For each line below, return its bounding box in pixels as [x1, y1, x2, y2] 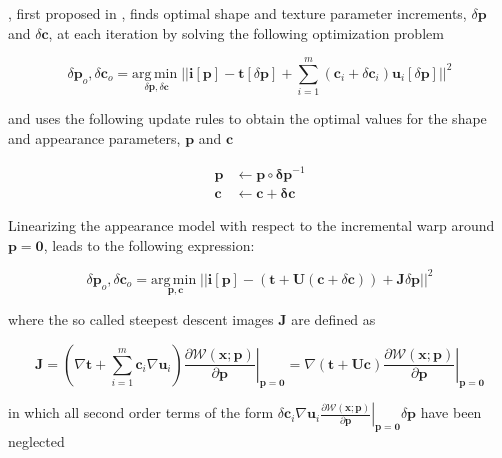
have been [420, 402, 482, 423]
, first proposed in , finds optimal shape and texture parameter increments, [8, 3, 467, 23]
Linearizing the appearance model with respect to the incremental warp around [8, 215, 495, 236]
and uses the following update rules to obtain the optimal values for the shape [8, 108, 487, 129]
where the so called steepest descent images [8, 308, 274, 329]
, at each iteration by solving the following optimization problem [48, 22, 444, 43]
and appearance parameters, [8, 127, 181, 148]
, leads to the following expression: [43, 234, 255, 255]
